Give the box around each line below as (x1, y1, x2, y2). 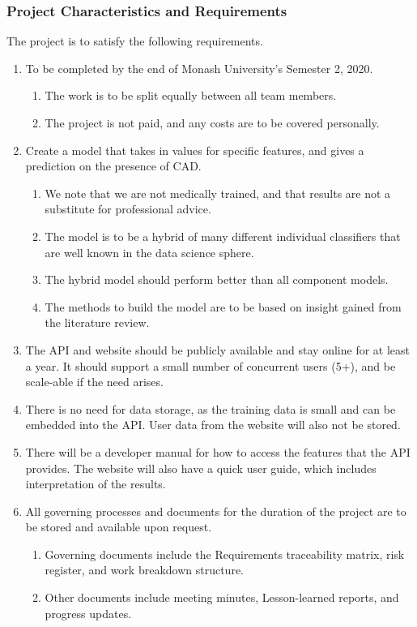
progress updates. (45, 604, 132, 621)
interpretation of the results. (25, 475, 166, 492)
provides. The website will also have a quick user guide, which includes (25, 459, 377, 476)
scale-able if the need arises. (25, 373, 164, 390)
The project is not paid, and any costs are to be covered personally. (45, 114, 380, 131)
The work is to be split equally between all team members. (45, 87, 337, 104)
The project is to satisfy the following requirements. (6, 32, 263, 49)
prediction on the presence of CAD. (25, 157, 202, 174)
